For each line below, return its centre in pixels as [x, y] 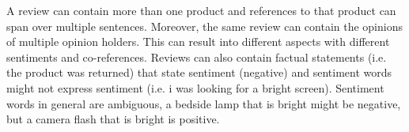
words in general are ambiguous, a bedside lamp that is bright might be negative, [204, 103]
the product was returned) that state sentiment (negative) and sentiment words [199, 72]
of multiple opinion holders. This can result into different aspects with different [198, 41]
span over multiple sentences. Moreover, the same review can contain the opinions [204, 26]
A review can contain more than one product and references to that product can [201, 10]
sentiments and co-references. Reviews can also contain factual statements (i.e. [197, 57]
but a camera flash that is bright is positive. [113, 119]
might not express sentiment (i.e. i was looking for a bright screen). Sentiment [195, 87]
